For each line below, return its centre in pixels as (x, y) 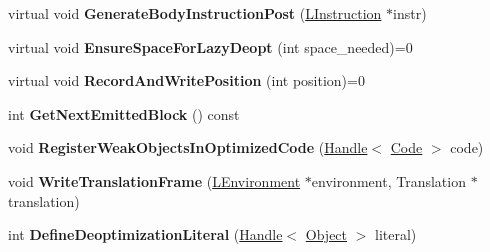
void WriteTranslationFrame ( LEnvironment (154, 180)
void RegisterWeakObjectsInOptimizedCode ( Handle (188, 147)
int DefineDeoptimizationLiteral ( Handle (145, 234)
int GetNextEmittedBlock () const (124, 113)
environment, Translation (388, 180)
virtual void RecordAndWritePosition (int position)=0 (186, 80)
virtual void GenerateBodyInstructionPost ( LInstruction (195, 13)
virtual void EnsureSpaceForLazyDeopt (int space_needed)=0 (210, 46)
